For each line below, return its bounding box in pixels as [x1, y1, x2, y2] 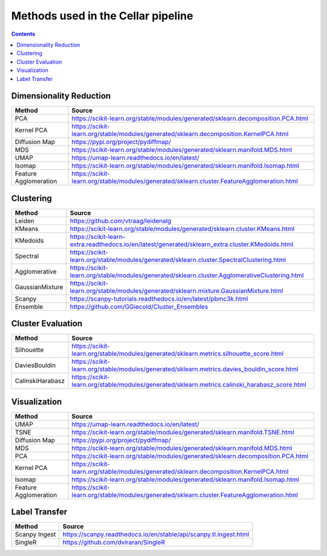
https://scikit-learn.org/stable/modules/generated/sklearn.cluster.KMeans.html [70, 224, 295, 233]
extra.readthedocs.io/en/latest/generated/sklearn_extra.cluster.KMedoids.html [70, 240, 294, 248]
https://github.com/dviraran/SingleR [62, 538, 165, 547]
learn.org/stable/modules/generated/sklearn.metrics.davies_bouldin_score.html [71, 365, 299, 373]
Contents [11, 30, 36, 38]
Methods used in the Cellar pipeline [11, 9, 194, 22]
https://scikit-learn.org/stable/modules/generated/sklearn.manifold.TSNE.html [71, 428, 294, 436]
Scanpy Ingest [15, 530, 56, 538]
